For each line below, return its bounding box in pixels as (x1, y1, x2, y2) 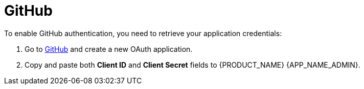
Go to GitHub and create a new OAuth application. (25, 44, 193, 53)
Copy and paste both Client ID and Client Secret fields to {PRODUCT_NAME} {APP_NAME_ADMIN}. (25, 60, 360, 69)
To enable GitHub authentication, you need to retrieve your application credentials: (4, 28, 282, 38)
